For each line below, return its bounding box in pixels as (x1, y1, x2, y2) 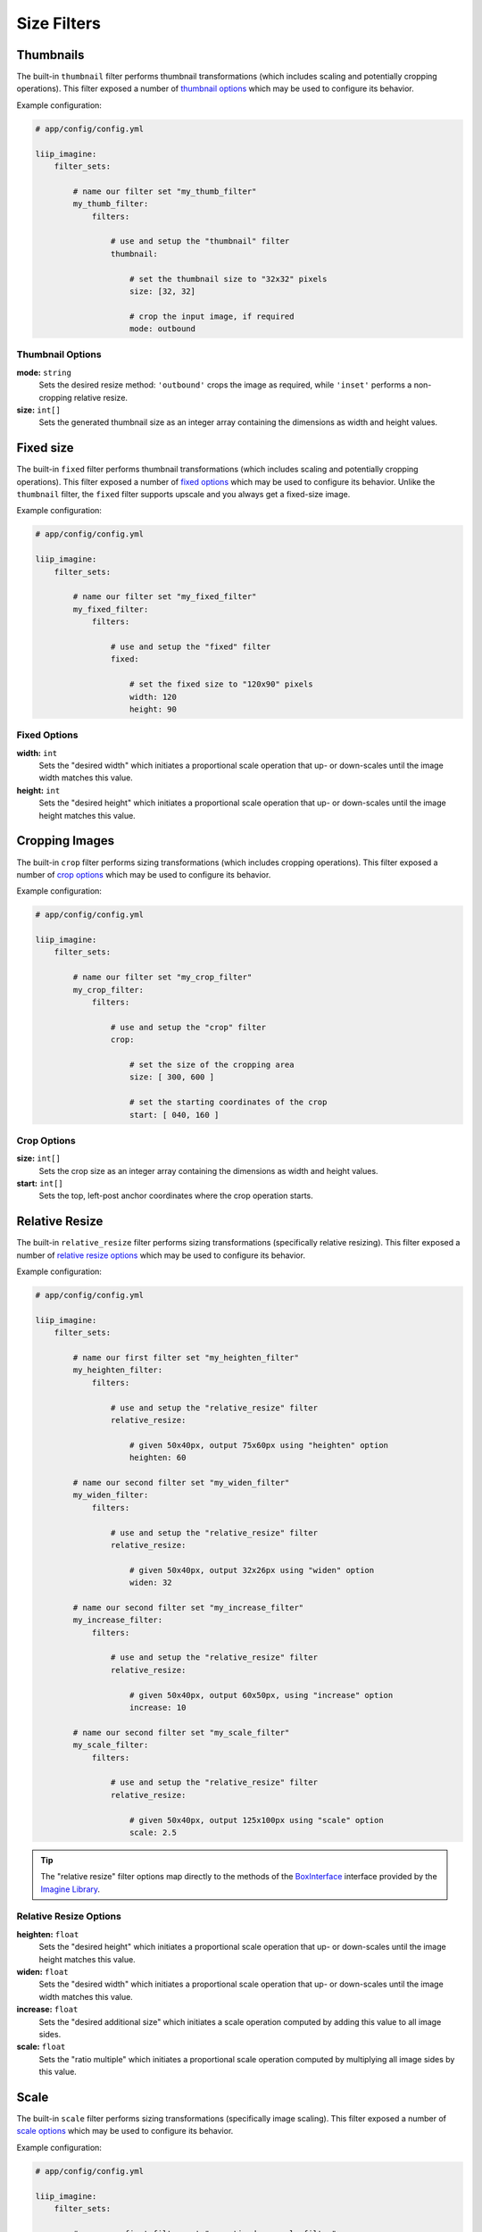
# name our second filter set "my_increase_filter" (72, 1603, 304, 1612)
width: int (16, 747, 58, 758)
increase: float (16, 2004, 79, 2015)
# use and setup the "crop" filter (110, 1022, 267, 1032)
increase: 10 (129, 1702, 187, 1712)
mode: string (16, 367, 71, 378)
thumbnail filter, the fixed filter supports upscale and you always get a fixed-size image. (16, 489, 351, 500)
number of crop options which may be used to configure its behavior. (16, 869, 271, 879)
